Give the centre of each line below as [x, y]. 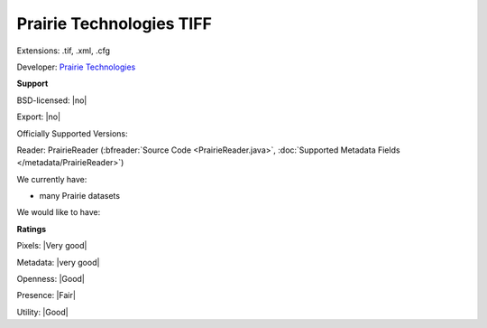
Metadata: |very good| [58, 262]
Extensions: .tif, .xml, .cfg [64, 51]
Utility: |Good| [42, 312]
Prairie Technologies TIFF [114, 23]
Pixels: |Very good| [52, 246]
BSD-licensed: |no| [52, 100]
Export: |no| [39, 117]
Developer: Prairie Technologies [76, 67]
